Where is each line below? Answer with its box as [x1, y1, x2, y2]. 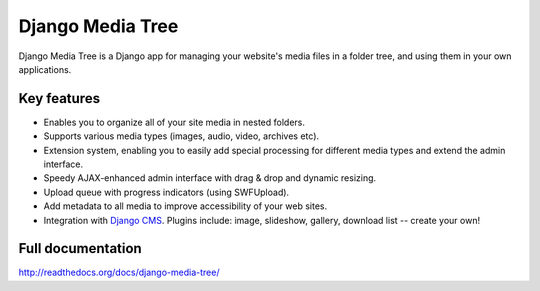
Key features [18, 90, 100, 107]
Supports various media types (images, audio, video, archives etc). [43, 130, 320, 142]
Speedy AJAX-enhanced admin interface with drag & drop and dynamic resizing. [43, 172, 377, 184]
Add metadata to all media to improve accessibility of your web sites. [43, 200, 328, 212]
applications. [18, 63, 72, 75]
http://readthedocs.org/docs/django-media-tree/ [18, 266, 220, 279]
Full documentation [18, 240, 142, 257]
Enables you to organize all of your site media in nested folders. [43, 116, 305, 128]
